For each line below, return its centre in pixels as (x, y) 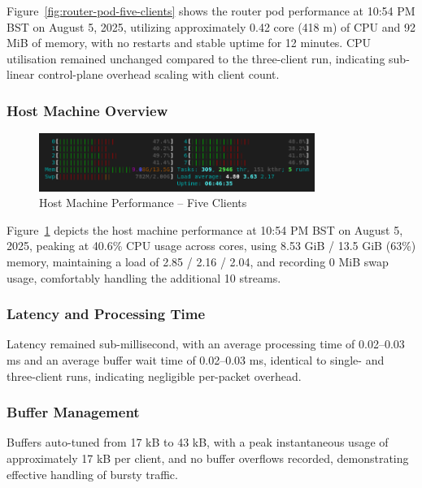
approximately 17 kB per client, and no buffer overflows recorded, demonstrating (208, 458)
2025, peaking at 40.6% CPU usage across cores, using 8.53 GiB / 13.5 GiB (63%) (211, 246)
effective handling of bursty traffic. (92, 474)
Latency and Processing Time (106, 314)
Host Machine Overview (87, 110)
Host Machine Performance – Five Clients (143, 203)
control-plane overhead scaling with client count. (159, 74)
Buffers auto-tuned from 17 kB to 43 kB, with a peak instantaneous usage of (198, 442)
